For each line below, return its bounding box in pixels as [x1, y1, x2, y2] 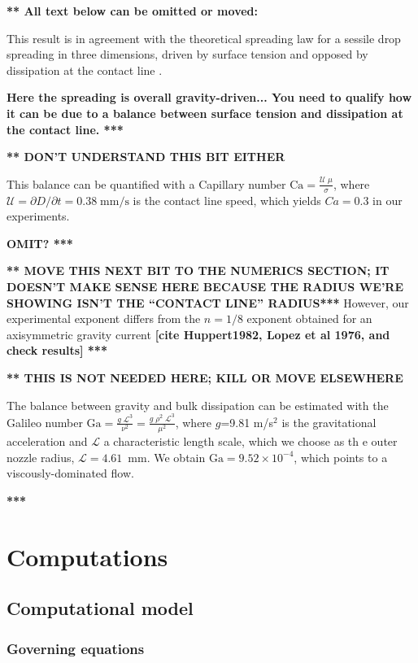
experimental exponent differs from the [7, 310, 201, 327]
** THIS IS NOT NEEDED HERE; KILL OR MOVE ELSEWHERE [7, 369, 403, 386]
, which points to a [294, 448, 388, 465]
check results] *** [7, 342, 107, 359]
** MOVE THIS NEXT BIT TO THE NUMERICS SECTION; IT [7, 262, 390, 279]
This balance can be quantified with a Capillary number [7, 175, 286, 192]
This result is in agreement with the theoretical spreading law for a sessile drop [7, 29, 401, 46]
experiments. [7, 207, 70, 225]
